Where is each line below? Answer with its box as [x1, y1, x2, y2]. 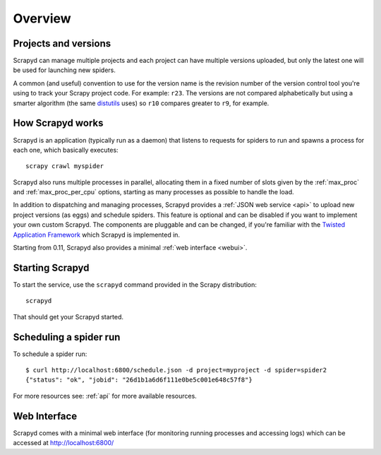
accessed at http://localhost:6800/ [13, 439, 114, 447]
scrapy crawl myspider [25, 162, 104, 170]
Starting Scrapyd [13, 261, 90, 273]
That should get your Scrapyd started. [13, 312, 123, 321]
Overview [13, 11, 71, 26]
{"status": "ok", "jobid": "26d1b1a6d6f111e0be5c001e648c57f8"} [25, 376, 253, 384]
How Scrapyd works [13, 117, 104, 129]
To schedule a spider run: [13, 350, 87, 358]
